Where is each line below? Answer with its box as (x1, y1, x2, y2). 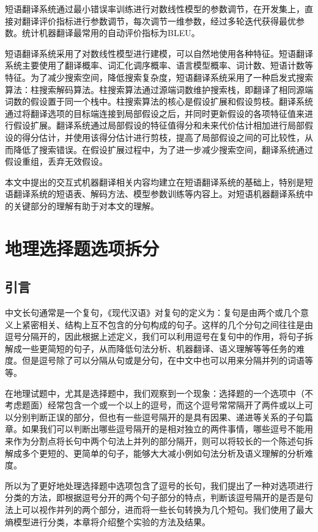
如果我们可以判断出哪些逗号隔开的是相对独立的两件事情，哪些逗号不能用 (21, 422, 313, 435)
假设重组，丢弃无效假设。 (5, 155, 108, 168)
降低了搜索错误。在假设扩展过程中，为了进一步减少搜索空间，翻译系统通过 (13, 143, 313, 155)
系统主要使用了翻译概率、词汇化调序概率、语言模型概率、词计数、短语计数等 (5, 59, 313, 72)
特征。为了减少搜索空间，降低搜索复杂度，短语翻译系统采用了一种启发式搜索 (5, 70, 313, 83)
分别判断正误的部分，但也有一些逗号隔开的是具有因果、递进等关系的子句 (13, 410, 305, 423)
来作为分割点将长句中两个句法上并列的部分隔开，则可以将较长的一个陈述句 (5, 435, 305, 448)
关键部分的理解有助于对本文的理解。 (13, 199, 159, 212)
